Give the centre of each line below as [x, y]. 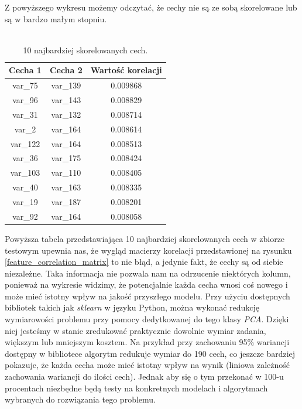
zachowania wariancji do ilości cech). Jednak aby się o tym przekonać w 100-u [144, 376]
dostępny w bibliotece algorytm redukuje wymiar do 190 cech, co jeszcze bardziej [150, 353]
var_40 [25, 187]
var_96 [25, 100]
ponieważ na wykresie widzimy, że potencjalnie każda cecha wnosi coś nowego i [146, 284]
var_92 [25, 216]
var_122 [25, 143]
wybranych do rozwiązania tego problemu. [80, 399]
